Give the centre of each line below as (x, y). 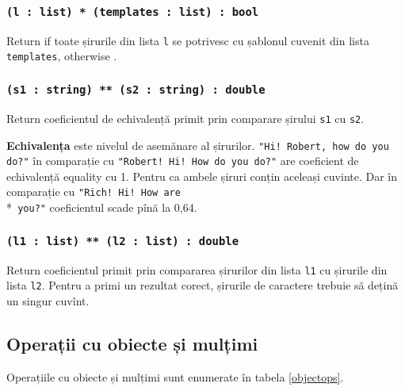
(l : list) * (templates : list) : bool (133, 11)
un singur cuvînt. (48, 300)
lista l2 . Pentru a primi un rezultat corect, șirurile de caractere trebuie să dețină (202, 285)
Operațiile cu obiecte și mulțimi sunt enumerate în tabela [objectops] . (175, 376)
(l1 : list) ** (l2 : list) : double (123, 241)
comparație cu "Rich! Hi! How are (94, 192)
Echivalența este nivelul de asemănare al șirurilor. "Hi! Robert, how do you (198, 145)
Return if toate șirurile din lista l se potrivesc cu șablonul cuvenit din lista (188, 40)
